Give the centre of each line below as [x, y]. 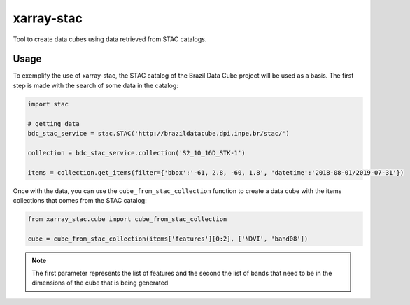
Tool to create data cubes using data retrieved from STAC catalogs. [110, 39]
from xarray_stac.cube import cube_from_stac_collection [127, 219]
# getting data [54, 123]
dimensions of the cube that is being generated [100, 283]
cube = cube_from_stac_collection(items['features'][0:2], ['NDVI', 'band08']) [168, 239]
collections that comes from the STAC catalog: [80, 200]
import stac [48, 104]
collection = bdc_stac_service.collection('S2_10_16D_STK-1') [136, 153]
